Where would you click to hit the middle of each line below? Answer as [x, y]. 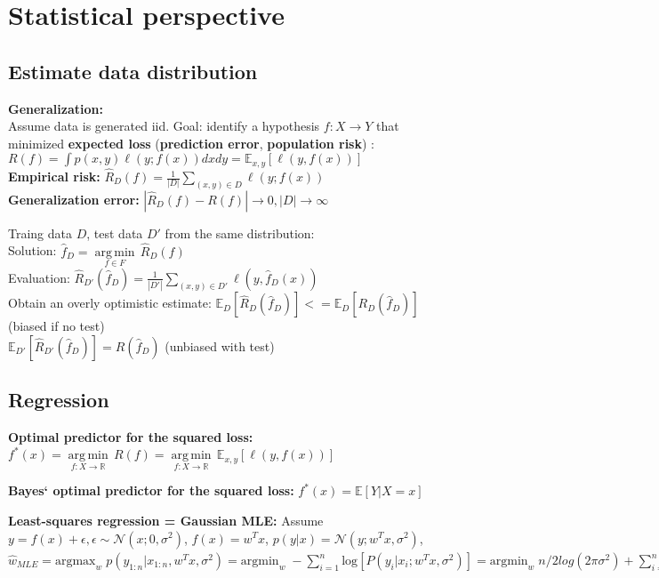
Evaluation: [39, 277]
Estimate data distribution [133, 71]
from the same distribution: [240, 233]
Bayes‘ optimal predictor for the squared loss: [151, 490]
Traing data [40, 233]
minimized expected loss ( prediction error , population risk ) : [191, 143]
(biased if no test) [56, 326]
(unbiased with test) [220, 345]
